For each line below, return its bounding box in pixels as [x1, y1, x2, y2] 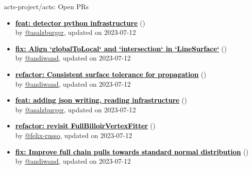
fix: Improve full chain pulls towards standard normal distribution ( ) [15, 146, 249, 156]
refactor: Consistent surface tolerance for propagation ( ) [15, 69, 206, 79]
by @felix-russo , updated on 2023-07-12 [15, 130, 132, 140]
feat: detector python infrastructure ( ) [15, 17, 145, 28]
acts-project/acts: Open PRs [4, 1, 89, 11]
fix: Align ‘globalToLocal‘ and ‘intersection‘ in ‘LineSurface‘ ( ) [15, 43, 227, 53]
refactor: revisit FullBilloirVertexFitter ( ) [15, 121, 156, 131]
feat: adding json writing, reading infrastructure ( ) [15, 95, 187, 105]
